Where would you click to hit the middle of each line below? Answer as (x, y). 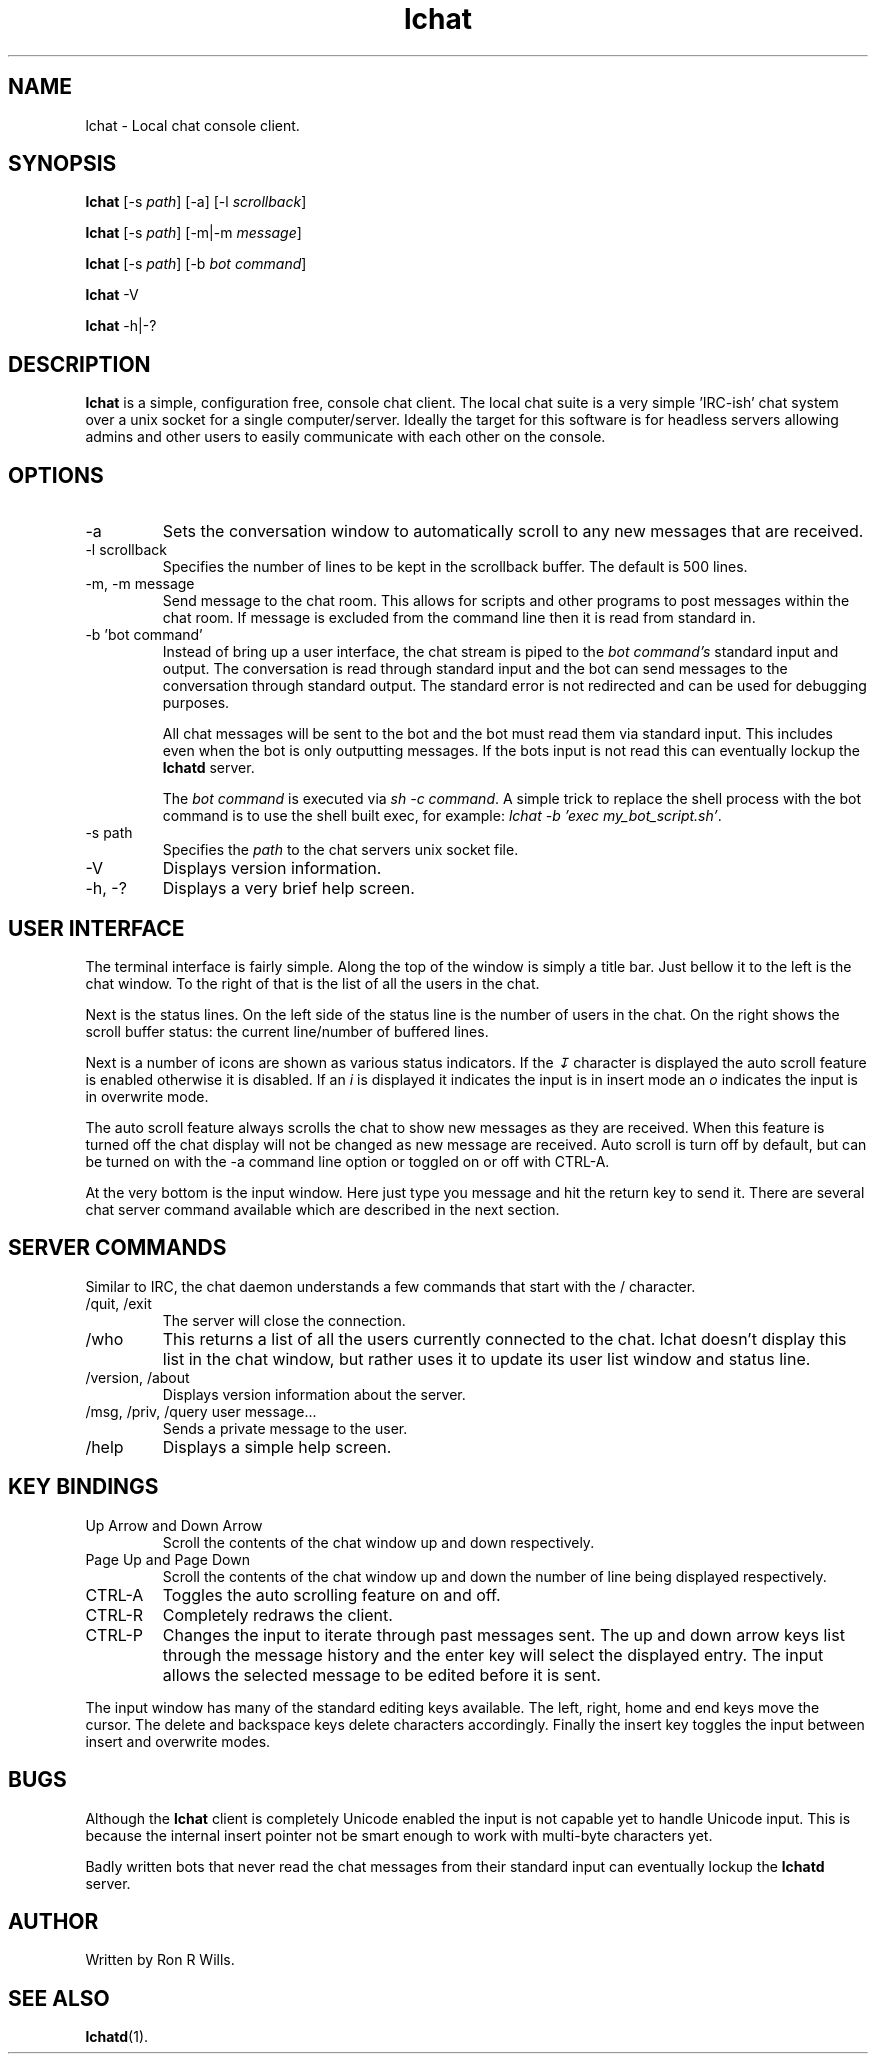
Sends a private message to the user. (285, 1428)
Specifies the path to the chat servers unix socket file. (340, 850)
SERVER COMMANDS (117, 1248)
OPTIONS (56, 475)
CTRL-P (114, 1634)
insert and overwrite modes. (178, 1741)
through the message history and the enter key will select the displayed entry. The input (493, 1654)
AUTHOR (53, 1921)
